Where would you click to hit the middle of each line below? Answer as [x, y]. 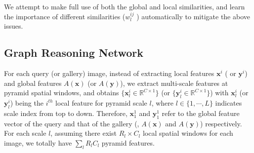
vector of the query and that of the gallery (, [72, 123]
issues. [14, 26]
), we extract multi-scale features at [174, 83]
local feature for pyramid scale [101, 102]
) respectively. [221, 123]
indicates [229, 102]
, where [163, 102]
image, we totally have [38, 142]
